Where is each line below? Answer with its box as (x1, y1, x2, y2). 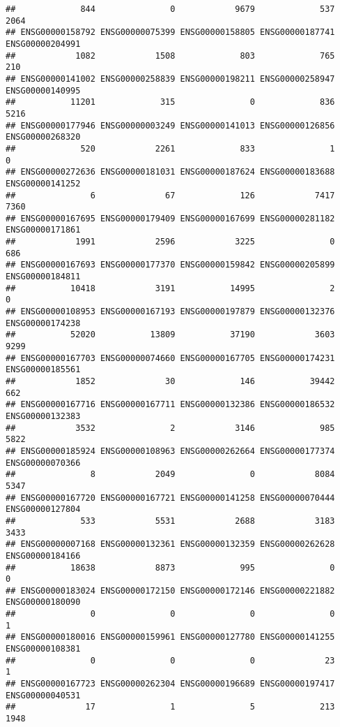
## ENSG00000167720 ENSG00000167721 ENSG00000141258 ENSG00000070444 (6, 492, 335, 503)
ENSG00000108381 (6, 644, 81, 654)
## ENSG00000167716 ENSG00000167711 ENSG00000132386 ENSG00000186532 (6, 399, 335, 410)
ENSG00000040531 (6, 690, 81, 700)
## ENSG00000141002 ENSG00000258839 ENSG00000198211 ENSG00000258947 (6, 73, 335, 84)
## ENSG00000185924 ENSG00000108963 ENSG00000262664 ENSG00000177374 (6, 446, 335, 456)
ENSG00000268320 (6, 132, 81, 142)
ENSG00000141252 (6, 178, 81, 189)
